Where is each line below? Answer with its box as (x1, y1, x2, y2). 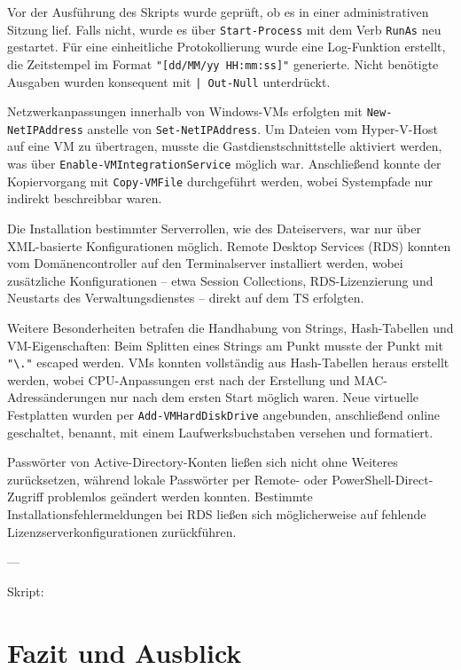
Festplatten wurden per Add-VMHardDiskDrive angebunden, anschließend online (7, 405, 441, 423)
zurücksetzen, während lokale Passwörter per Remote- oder (7, 469, 328, 488)
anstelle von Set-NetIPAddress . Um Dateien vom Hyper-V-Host (87, 119, 438, 138)
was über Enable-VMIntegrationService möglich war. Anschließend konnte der (7, 154, 441, 173)
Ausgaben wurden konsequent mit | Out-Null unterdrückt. (7, 72, 331, 91)
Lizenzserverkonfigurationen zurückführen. (7, 522, 237, 540)
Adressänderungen (7, 388, 106, 406)
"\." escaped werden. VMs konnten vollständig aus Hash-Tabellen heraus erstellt (7, 353, 449, 372)
